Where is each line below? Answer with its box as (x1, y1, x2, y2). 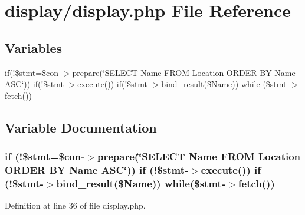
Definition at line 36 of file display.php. (5, 199, 146, 211)
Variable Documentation (5, 118, 157, 136)
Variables (5, 38, 63, 57)
